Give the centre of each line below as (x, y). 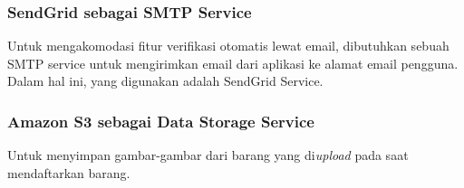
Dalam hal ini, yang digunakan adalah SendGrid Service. (165, 81)
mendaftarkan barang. (69, 172)
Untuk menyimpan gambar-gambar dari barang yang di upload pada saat (208, 155)
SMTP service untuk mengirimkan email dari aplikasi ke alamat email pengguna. (233, 63)
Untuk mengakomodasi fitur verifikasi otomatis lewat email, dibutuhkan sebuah (228, 46)
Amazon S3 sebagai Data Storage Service (161, 121)
